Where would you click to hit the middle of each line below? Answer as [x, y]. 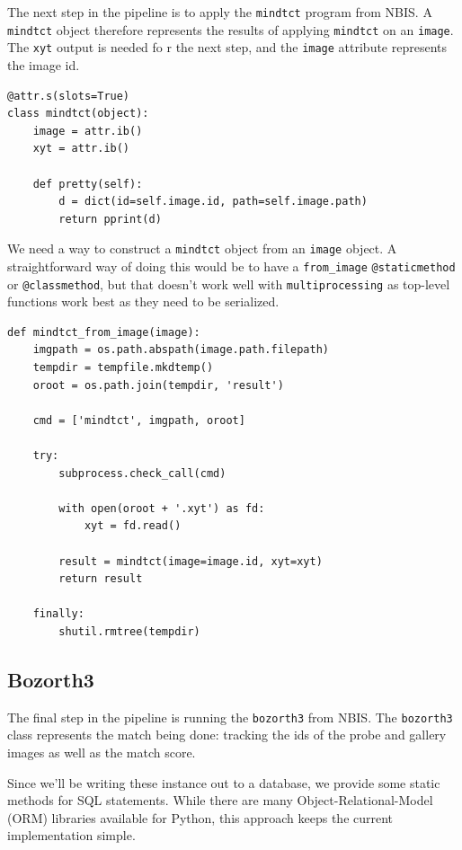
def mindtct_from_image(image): [104, 332]
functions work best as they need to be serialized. [143, 301]
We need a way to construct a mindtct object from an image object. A [202, 248]
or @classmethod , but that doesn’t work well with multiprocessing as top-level [229, 283]
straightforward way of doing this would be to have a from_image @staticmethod [231, 266]
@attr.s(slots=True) [69, 96]
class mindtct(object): [78, 114]
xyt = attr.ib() [81, 149]
